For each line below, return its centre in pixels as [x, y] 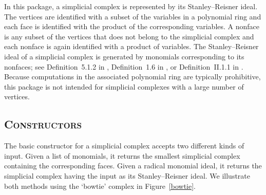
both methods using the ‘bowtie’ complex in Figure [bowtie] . [100, 186]
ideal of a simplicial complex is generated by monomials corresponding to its [124, 56]
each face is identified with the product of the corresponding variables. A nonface [132, 26]
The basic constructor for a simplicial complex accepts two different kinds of [124, 146]
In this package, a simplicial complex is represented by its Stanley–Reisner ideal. [131, 6]
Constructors [43, 124]
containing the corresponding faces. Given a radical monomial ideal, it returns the [133, 166]
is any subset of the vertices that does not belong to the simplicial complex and [129, 36]
